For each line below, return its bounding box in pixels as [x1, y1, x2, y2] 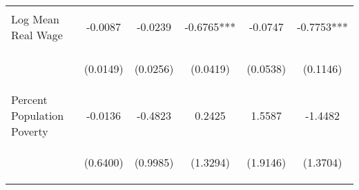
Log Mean [11, 10, 60, 27]
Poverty [11, 123, 48, 139]
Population [11, 107, 64, 123]
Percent [11, 92, 48, 107]
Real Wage [11, 26, 63, 43]
